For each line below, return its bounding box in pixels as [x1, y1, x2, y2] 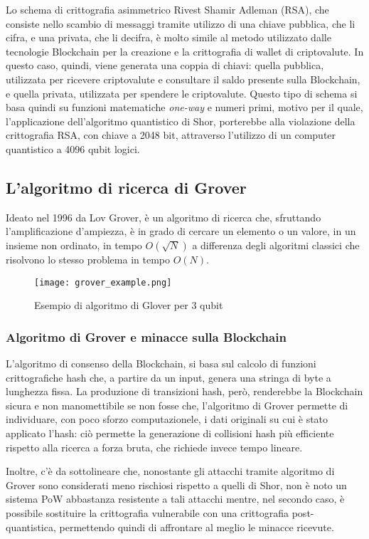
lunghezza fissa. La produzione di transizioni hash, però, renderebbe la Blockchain [6, 384, 363, 399]
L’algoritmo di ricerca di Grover [6, 176, 247, 198]
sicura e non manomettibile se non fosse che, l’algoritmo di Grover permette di [6, 397, 348, 412]
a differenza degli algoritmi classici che [192, 237, 360, 252]
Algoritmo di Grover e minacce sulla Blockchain [6, 328, 287, 345]
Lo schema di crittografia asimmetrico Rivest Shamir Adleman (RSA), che [6, 2, 329, 16]
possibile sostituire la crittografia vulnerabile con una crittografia [6, 505, 289, 520]
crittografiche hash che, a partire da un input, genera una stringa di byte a [6, 370, 331, 384]
